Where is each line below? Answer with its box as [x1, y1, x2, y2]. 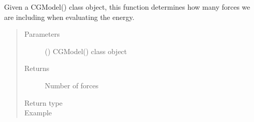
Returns [24, 63, 50, 74]
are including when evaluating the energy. [4, 11, 134, 22]
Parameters [24, 29, 60, 39]
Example [24, 107, 52, 118]
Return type [24, 97, 63, 108]
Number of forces [44, 80, 99, 90]
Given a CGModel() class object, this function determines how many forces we [4, 2, 250, 12]
